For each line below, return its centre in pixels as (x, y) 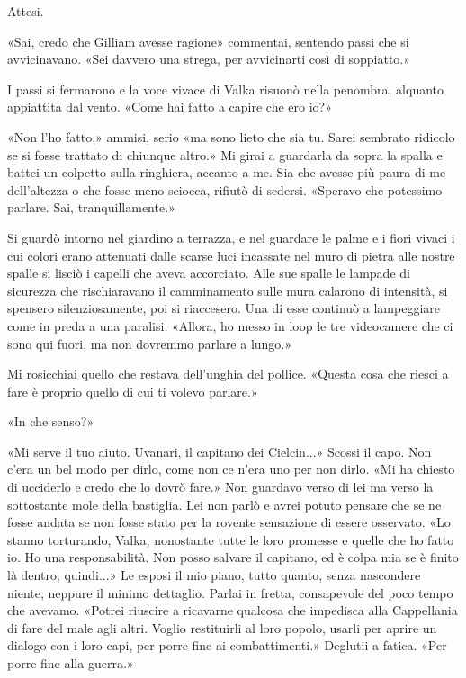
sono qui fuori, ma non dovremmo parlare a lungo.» (150, 343)
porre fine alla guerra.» (71, 663)
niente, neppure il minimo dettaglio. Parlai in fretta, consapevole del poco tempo (230, 592)
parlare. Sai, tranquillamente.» (91, 207)
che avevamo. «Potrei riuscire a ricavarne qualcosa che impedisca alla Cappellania (233, 610)
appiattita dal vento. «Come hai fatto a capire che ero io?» (170, 107)
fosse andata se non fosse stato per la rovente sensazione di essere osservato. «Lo (229, 522)
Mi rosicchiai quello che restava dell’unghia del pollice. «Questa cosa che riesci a (228, 374)
